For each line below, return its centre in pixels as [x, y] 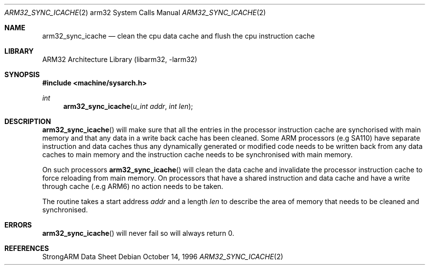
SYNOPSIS [22, 74]
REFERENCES [27, 248]
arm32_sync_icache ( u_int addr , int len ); [128, 106]
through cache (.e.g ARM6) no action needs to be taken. [133, 186]
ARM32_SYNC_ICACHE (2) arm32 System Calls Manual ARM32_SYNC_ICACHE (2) [135, 12]
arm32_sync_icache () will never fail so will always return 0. [138, 233]
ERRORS [18, 225]
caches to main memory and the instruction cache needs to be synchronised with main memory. [197, 155]
